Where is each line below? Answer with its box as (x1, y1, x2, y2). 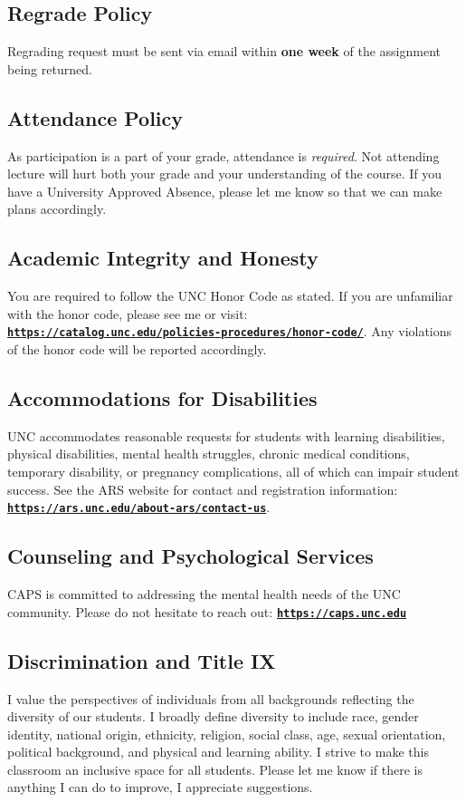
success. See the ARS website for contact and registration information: (7, 479, 398, 498)
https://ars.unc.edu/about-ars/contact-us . (7, 498, 271, 517)
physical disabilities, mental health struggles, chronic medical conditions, (7, 444, 410, 463)
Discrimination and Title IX (7, 646, 276, 674)
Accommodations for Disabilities (7, 384, 318, 411)
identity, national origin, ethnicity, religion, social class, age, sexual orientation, (7, 724, 446, 743)
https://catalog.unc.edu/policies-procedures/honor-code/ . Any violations (7, 322, 452, 341)
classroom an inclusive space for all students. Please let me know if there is (7, 759, 423, 778)
